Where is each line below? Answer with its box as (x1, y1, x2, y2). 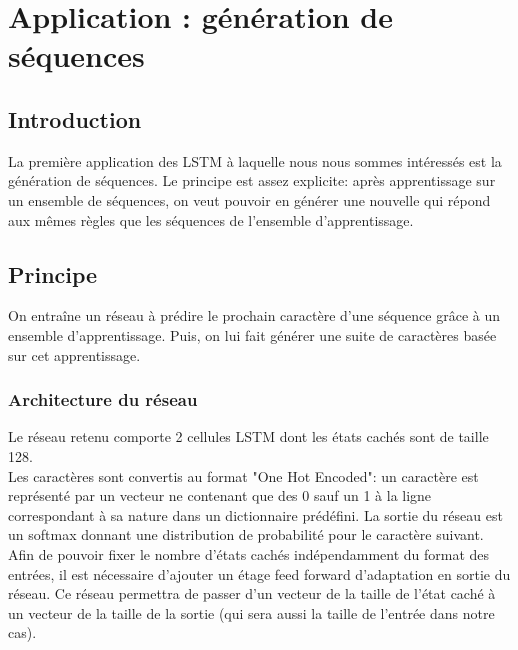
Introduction (8, 103, 142, 134)
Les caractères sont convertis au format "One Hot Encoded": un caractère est (8, 465, 479, 486)
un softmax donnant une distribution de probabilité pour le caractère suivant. (8, 524, 484, 545)
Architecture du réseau (8, 387, 198, 412)
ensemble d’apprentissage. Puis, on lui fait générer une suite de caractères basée (8, 324, 497, 345)
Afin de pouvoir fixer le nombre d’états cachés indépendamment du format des (8, 543, 490, 564)
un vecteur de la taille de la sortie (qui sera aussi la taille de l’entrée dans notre (8, 602, 495, 623)
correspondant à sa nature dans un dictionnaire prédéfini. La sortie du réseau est (8, 504, 503, 525)
